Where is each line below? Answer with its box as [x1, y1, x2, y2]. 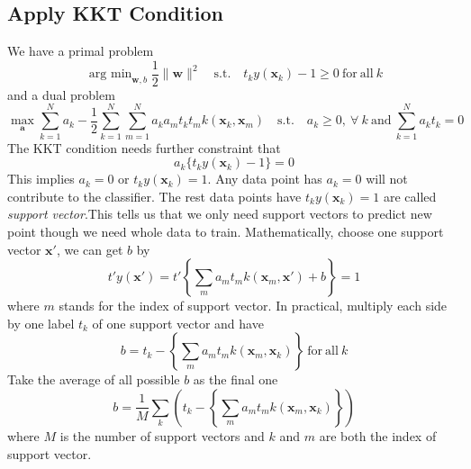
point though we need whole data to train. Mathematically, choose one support [7, 221, 444, 240]
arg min [88, 68, 132, 81]
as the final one [193, 370, 278, 389]
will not [366, 169, 408, 188]
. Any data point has [207, 169, 322, 188]
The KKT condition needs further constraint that [7, 138, 281, 157]
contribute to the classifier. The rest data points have [7, 186, 302, 205]
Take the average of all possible [7, 370, 180, 389]
